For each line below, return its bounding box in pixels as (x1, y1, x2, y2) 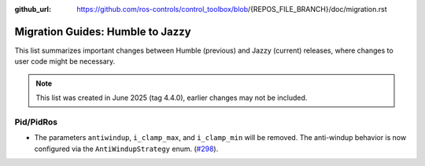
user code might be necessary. (14, 57, 116, 66)
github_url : (14, 5, 51, 13)
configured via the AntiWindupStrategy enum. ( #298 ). (34, 144, 219, 153)
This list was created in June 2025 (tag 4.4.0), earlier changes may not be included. (35, 93, 308, 102)
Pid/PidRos (14, 116, 58, 127)
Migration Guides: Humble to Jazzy (14, 24, 192, 39)
